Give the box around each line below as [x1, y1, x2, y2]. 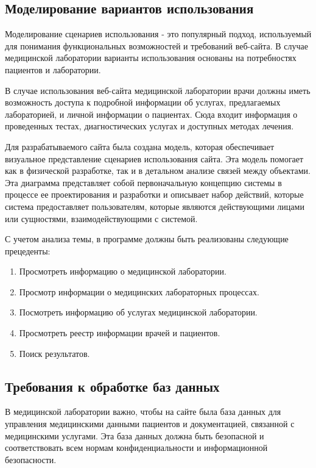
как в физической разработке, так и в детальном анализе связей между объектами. [5, 164, 311, 177]
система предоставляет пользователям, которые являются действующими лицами [5, 200, 304, 212]
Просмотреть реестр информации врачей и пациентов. [19, 326, 220, 339]
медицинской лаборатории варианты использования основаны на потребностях [5, 51, 297, 64]
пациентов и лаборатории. [5, 63, 101, 76]
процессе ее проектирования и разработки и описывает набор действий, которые [5, 188, 304, 201]
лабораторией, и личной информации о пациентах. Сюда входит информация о [5, 107, 298, 120]
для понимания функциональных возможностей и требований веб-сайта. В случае [5, 39, 308, 52]
